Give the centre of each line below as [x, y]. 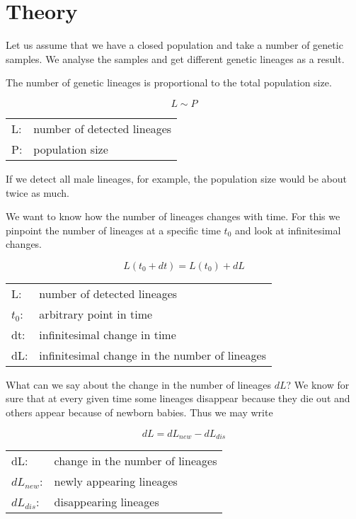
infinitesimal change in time [108, 334]
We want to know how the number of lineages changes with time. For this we [173, 216]
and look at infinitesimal [288, 230]
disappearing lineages [107, 502]
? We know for [318, 384]
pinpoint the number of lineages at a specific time [113, 230]
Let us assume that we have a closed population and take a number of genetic [174, 45]
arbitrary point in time [96, 314]
